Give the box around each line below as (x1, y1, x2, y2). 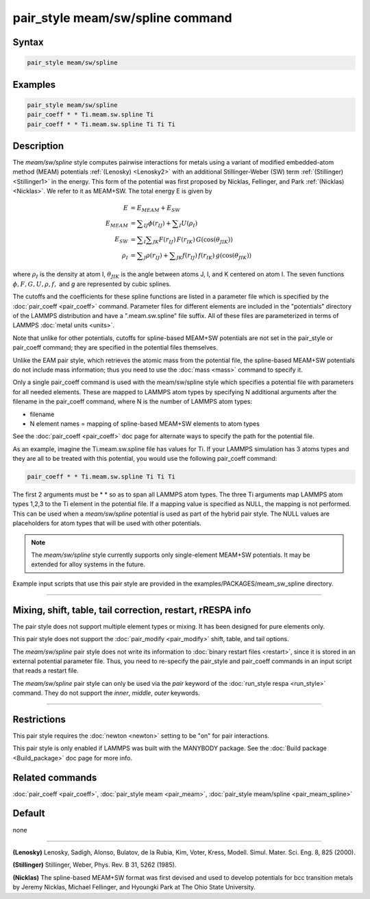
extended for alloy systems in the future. (31, 560, 145, 568)
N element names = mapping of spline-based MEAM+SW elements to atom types (29, 419, 260, 428)
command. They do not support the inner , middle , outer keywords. (12, 689, 200, 697)
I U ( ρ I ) (179, 219, 198, 229)
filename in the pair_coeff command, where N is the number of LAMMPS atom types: (12, 398, 253, 406)
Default (12, 808, 45, 819)
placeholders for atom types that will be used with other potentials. (12, 519, 202, 527)
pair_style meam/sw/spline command (12, 10, 232, 25)
